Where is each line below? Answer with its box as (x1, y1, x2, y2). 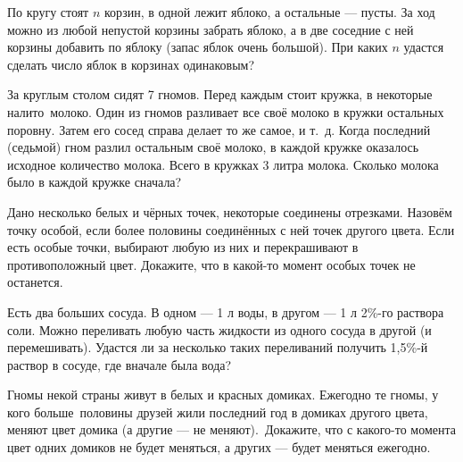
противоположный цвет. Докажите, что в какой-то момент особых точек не (7, 255, 416, 273)
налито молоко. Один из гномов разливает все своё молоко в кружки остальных (7, 102, 444, 121)
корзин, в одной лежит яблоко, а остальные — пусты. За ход (103, 3, 435, 21)
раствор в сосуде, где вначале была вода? (7, 355, 232, 374)
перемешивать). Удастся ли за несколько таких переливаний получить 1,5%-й (7, 338, 428, 357)
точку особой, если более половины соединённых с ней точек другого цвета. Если (7, 220, 455, 239)
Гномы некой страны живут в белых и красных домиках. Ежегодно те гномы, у (7, 385, 439, 404)
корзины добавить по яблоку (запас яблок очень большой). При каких (7, 38, 388, 56)
